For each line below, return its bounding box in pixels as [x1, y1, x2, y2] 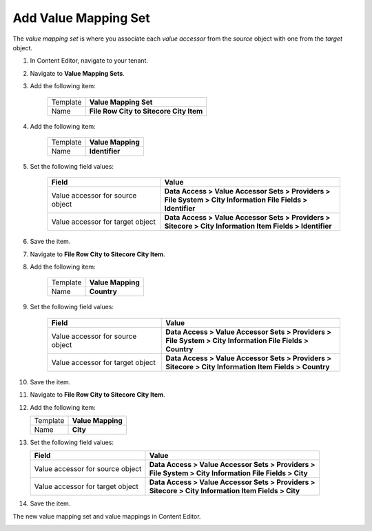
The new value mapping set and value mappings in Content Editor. [12, 512, 201, 520]
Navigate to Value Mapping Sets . [30, 69, 125, 77]
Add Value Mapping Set [12, 10, 151, 25]
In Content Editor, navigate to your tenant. [30, 56, 148, 65]
